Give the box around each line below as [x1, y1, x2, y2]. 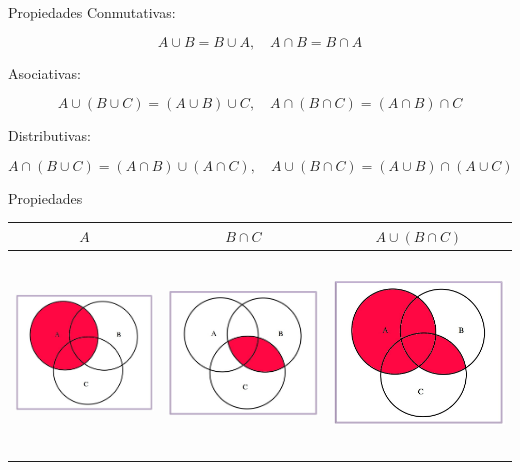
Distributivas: [8, 125, 91, 146]
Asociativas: [8, 62, 81, 83]
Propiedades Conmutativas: [8, 2, 176, 22]
